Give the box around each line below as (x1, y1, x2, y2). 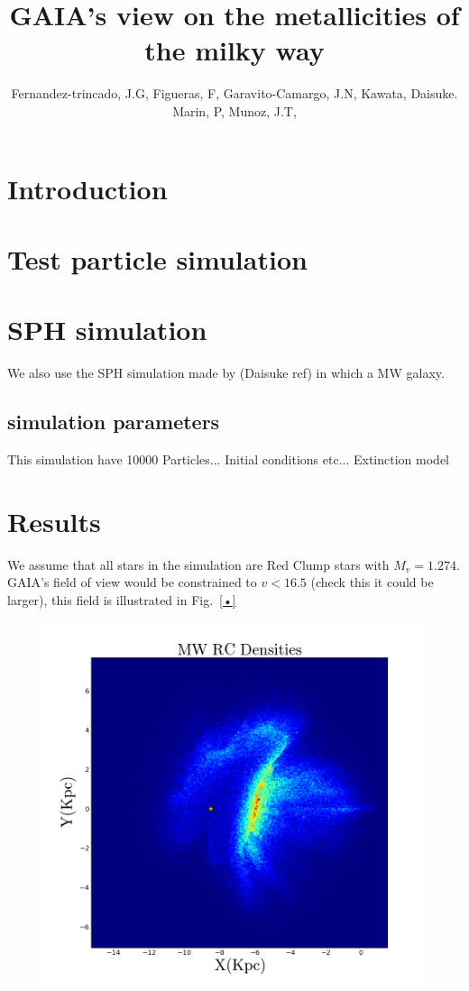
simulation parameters (7, 408, 220, 436)
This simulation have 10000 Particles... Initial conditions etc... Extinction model (7, 449, 449, 468)
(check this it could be (310, 573, 434, 592)
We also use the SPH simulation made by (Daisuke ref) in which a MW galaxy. (7, 363, 445, 382)
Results (7, 502, 101, 539)
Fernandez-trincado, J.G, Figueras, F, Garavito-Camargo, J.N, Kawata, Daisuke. (11, 84, 458, 103)
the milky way (144, 32, 325, 69)
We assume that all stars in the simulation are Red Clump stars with (7, 555, 390, 573)
